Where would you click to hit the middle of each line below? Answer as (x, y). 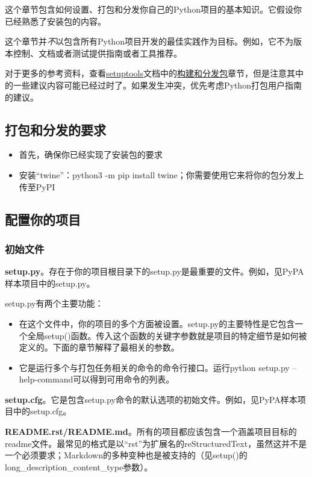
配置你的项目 (43, 219)
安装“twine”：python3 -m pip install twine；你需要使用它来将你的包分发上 (161, 174)
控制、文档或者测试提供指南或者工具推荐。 (97, 53)
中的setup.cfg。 (42, 411)
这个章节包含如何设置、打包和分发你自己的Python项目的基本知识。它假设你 (153, 9)
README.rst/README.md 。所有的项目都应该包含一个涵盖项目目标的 (151, 432)
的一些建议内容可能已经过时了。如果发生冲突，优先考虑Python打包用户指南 (153, 85)
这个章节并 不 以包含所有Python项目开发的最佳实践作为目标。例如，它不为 (149, 41)
